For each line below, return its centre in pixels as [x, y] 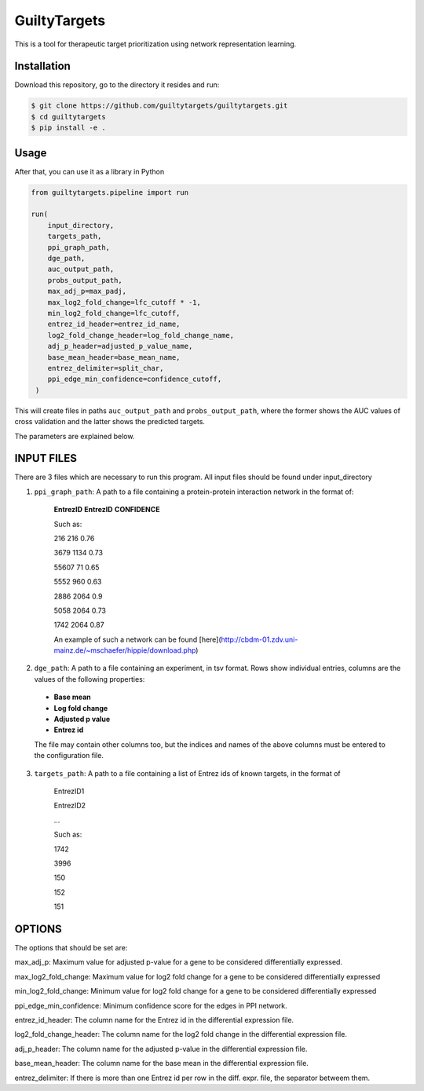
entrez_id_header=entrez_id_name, [114, 324]
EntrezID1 [69, 791]
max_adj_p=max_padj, [87, 291]
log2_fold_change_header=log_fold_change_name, [141, 335]
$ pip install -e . [68, 128]
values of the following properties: [90, 679]
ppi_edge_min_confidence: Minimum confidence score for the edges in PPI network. [151, 1005]
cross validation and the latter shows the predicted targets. [110, 422]
